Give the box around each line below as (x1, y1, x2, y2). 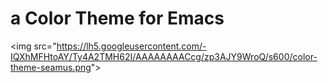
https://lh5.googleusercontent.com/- (56, 40, 207, 52)
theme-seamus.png (10, 61, 92, 73)
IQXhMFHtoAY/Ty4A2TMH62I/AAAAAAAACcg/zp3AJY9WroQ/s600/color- (10, 50, 318, 62)
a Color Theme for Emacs (10, 7, 225, 30)
